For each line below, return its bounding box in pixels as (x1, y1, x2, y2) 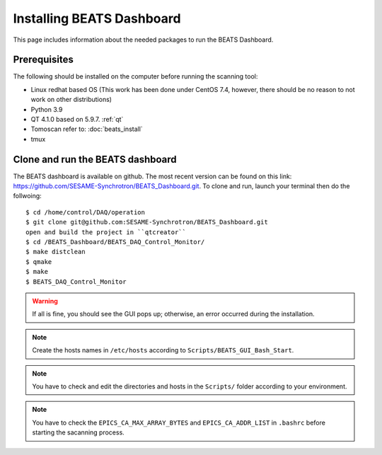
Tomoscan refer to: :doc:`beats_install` (30, 125, 143, 134)
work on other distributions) (30, 96, 112, 104)
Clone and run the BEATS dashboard (13, 153, 177, 166)
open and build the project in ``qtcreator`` (25, 228, 187, 236)
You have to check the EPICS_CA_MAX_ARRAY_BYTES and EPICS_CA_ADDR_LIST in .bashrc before (32, 418, 325, 427)
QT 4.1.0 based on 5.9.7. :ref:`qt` (30, 115, 124, 124)
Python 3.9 (30, 105, 63, 113)
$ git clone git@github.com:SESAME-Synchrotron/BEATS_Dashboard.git (25, 218, 268, 226)
